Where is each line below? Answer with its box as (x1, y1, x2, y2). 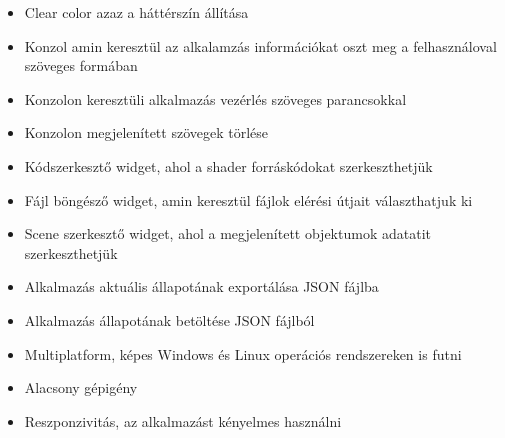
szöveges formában (24, 55, 138, 76)
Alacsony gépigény (24, 377, 138, 398)
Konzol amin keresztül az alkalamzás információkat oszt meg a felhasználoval (24, 35, 497, 56)
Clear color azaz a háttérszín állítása (24, 2, 249, 22)
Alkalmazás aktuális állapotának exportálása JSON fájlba (24, 276, 379, 297)
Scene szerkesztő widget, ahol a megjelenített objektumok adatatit (24, 223, 431, 244)
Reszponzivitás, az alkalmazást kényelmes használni (24, 410, 342, 431)
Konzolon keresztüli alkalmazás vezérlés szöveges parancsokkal (24, 88, 407, 109)
